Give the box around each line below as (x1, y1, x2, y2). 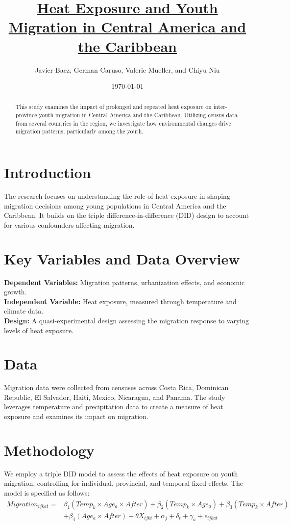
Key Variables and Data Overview (4, 248, 240, 268)
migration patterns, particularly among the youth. (15, 127, 144, 135)
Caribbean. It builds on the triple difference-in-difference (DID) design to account (4, 210, 249, 220)
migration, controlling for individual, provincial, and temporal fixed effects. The (4, 478, 243, 488)
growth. (4, 287, 27, 297)
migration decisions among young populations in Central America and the (4, 200, 226, 210)
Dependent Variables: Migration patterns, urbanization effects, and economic (4, 277, 245, 287)
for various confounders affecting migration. (4, 219, 135, 230)
